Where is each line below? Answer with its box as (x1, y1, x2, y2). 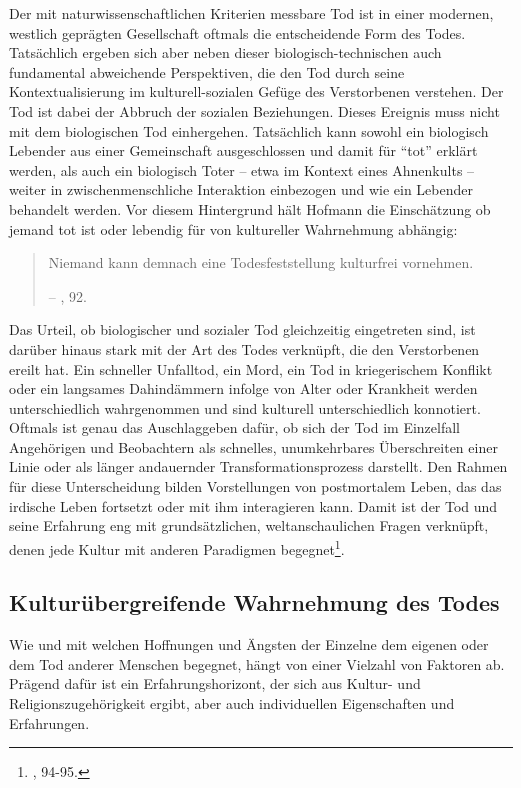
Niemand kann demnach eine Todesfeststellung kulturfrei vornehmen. (48, 252, 474, 273)
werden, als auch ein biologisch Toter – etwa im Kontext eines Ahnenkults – (9, 159, 475, 180)
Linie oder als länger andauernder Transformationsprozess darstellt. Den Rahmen (9, 456, 508, 477)
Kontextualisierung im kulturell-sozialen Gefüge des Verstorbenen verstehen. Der (9, 81, 504, 102)
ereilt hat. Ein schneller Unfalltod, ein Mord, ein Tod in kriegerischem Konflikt (9, 358, 493, 379)
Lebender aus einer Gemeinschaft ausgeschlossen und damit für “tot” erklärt (9, 140, 478, 161)
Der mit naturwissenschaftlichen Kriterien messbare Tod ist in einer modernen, (9, 3, 494, 23)
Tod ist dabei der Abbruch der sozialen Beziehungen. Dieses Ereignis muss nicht (9, 100, 500, 121)
